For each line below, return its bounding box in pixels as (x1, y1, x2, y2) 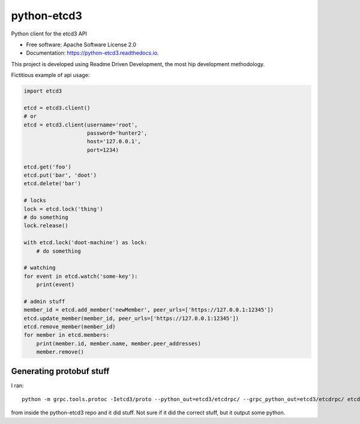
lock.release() (23, 223, 68, 229)
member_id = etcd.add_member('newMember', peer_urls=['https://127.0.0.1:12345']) (23, 307, 274, 313)
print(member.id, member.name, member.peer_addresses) (36, 340, 201, 347)
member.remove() (36, 349, 84, 355)
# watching (23, 265, 56, 271)
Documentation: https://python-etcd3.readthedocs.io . (26, 49, 159, 57)
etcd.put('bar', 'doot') (23, 172, 97, 179)
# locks (23, 197, 46, 204)
